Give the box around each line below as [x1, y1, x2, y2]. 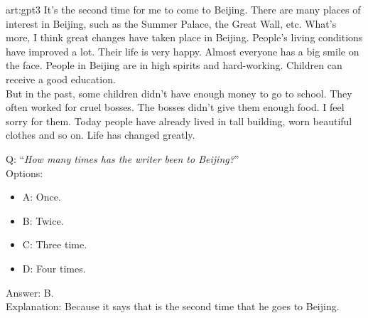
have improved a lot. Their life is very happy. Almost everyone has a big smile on [6, 43, 359, 58]
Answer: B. [6, 285, 54, 300]
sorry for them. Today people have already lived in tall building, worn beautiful [6, 113, 352, 128]
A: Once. [22, 189, 61, 204]
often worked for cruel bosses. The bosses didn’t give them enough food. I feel [6, 100, 345, 115]
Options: [6, 165, 43, 180]
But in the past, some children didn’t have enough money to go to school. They [6, 85, 352, 100]
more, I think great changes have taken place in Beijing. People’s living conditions [6, 30, 363, 45]
